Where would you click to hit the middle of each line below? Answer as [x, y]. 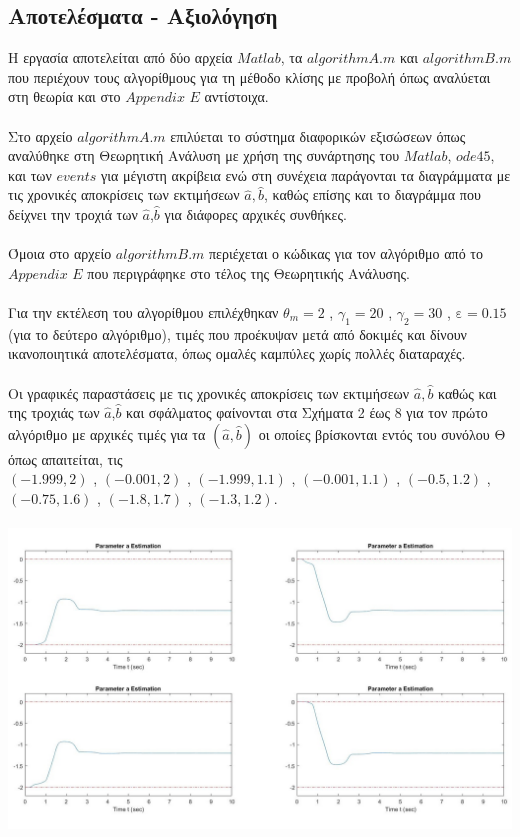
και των [30, 174]
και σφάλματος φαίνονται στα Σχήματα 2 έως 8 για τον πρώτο [307, 412]
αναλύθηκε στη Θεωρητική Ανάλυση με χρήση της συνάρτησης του [204, 155]
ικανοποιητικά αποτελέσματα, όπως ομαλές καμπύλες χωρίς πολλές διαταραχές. [237, 353]
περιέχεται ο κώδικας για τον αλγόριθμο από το [346, 253]
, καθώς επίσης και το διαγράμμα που [372, 194]
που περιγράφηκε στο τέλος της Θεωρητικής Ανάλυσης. [248, 272]
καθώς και [467, 392]
